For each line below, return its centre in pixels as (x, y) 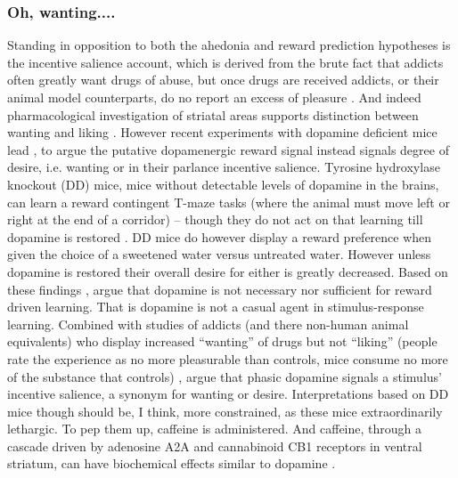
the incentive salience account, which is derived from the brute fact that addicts (225, 62)
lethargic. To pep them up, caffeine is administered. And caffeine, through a (214, 429)
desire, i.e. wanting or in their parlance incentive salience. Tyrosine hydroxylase (224, 167)
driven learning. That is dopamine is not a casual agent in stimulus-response (216, 307)
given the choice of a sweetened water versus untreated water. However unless (219, 254)
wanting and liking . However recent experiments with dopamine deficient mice (222, 132)
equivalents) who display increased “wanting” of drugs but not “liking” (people (222, 341)
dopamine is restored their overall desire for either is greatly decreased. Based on (228, 271)
